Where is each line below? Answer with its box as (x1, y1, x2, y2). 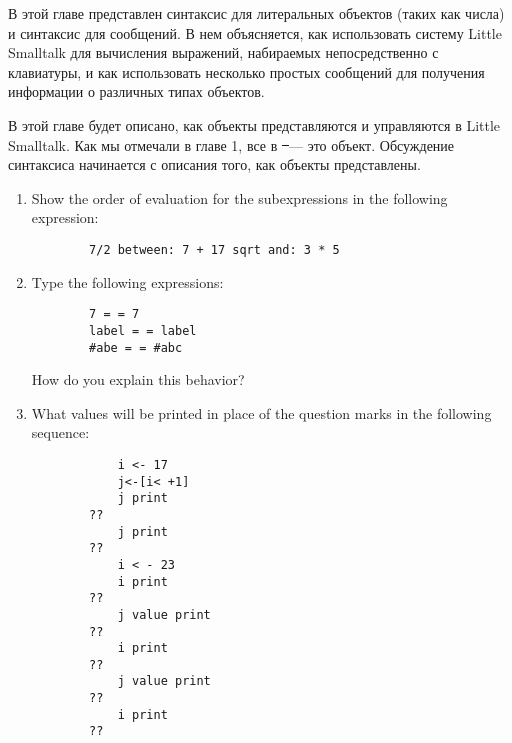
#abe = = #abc (89, 340, 183, 355)
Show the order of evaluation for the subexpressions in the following (31, 187, 448, 208)
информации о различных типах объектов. (8, 81, 265, 102)
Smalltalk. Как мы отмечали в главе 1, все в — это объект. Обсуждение (8, 134, 455, 155)
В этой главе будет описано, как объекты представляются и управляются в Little (8, 114, 501, 135)
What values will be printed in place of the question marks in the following (31, 402, 492, 423)
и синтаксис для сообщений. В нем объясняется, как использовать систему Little (8, 22, 502, 43)
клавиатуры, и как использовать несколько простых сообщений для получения (8, 61, 485, 82)
